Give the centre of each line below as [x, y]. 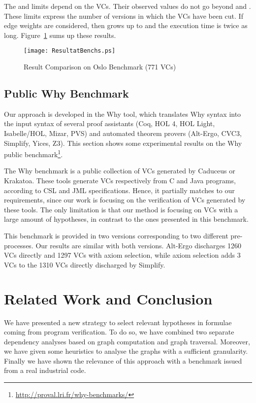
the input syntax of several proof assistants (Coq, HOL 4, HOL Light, [110, 123]
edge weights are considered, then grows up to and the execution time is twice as [126, 25]
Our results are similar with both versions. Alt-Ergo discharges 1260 [138, 245]
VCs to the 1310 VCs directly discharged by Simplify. [85, 264]
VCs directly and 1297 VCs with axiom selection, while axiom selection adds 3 [122, 255]
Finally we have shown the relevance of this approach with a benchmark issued [123, 360]
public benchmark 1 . [33, 153]
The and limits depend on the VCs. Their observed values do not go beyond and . [128, 6]
